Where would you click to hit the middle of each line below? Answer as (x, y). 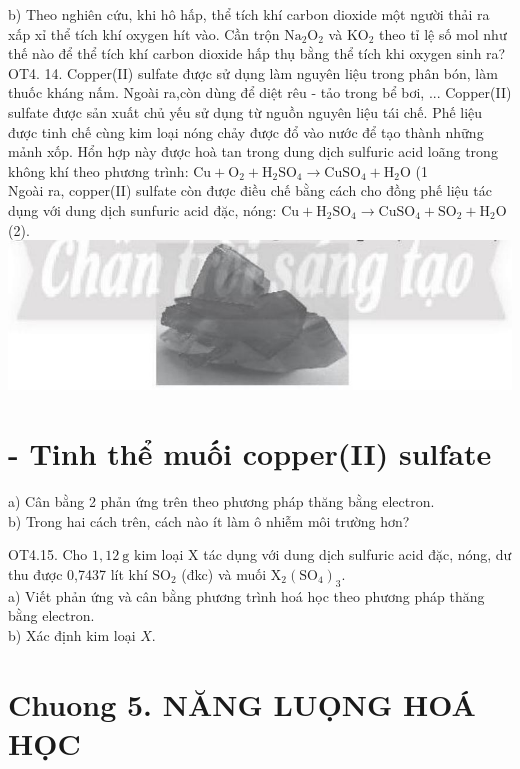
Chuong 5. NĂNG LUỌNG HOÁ (242, 703)
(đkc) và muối (224, 573)
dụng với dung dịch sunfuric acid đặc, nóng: (142, 209)
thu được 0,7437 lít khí (78, 573)
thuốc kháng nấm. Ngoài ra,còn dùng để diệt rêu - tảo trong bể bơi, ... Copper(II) (260, 92)
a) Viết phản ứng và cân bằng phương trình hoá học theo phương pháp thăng (246, 595)
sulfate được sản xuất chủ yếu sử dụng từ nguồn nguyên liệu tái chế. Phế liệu (245, 111)
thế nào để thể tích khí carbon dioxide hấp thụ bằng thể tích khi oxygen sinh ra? (257, 53)
